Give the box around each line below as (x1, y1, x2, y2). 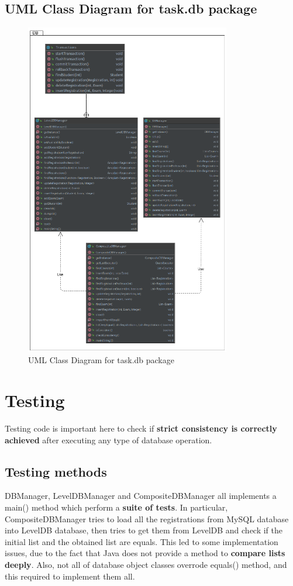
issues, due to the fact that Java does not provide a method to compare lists (5, 547, 285, 559)
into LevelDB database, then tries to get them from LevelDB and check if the (5, 524, 283, 536)
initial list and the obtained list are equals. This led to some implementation (5, 535, 278, 547)
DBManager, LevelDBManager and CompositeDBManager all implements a (5, 490, 277, 502)
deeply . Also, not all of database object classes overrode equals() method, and (5, 559, 287, 571)
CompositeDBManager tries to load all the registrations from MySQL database (5, 512, 289, 525)
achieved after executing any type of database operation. (5, 433, 212, 446)
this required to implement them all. (5, 570, 135, 582)
